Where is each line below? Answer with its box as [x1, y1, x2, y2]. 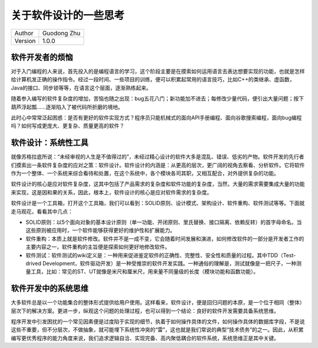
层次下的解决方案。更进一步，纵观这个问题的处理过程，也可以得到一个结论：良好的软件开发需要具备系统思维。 [11, 307, 279, 314]
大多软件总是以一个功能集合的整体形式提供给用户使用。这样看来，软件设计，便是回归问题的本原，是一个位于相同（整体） [11, 299, 305, 306]
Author [14, 29, 34, 37]
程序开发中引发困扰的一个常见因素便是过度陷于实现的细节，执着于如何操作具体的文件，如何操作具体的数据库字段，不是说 [11, 318, 305, 325]
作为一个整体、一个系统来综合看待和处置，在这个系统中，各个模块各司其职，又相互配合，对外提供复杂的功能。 [11, 170, 279, 177]
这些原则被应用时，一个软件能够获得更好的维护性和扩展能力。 [25, 227, 175, 234]
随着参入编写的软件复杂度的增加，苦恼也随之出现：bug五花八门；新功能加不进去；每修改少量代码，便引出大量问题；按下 [11, 95, 304, 102]
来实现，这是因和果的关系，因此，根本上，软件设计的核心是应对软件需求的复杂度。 [11, 188, 212, 195]
